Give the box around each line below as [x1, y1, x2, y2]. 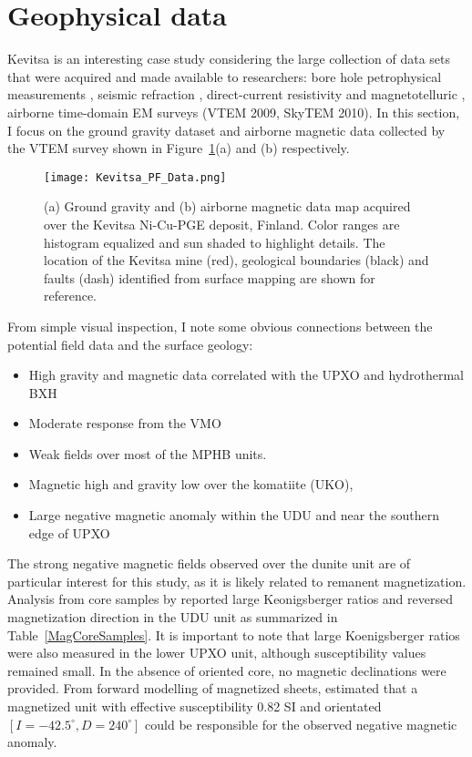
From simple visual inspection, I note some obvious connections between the [7, 316, 433, 335]
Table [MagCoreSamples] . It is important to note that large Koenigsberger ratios [7, 625, 460, 644]
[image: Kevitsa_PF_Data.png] [44, 170, 227, 184]
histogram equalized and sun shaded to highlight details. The [44, 232, 385, 251]
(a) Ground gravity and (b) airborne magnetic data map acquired [44, 197, 411, 216]
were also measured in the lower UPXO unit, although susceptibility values [7, 643, 426, 662]
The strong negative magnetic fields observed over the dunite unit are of [7, 554, 411, 573]
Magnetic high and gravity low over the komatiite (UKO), [28, 475, 354, 494]
